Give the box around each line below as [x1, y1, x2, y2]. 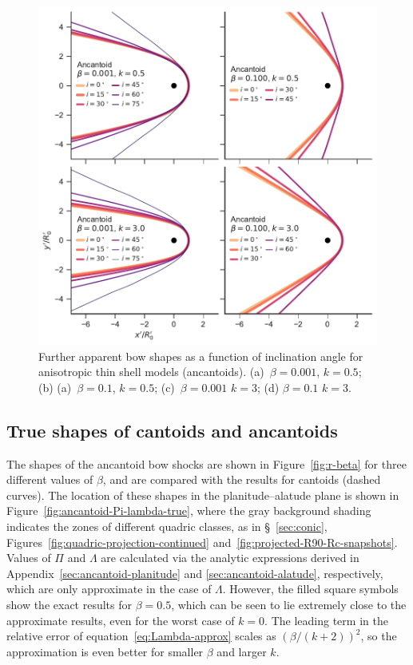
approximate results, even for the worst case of [6, 612, 235, 628]
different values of [6, 471, 93, 488]
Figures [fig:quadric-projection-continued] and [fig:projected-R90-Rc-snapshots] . [6, 533, 398, 550]
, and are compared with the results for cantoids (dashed [102, 471, 381, 488]
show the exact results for [6, 596, 133, 612]
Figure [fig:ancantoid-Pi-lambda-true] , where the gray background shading [6, 502, 371, 519]
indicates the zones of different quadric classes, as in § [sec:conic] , [6, 517, 328, 534]
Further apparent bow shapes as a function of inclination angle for [38, 347, 363, 364]
